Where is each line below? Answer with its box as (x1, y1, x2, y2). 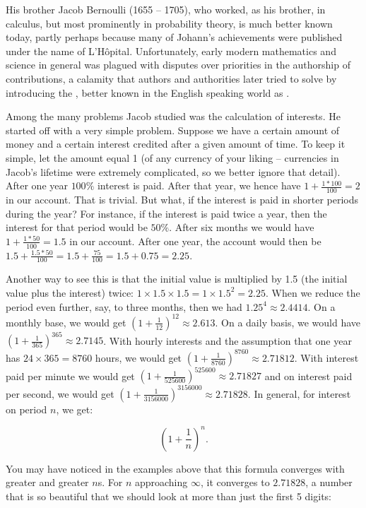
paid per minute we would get (6, 368, 135, 383)
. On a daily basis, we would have (215, 314, 360, 329)
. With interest (294, 350, 359, 365)
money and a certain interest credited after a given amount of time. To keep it (6, 136, 346, 151)
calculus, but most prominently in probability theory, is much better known (6, 16, 333, 30)
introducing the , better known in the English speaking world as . (6, 85, 290, 100)
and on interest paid (264, 368, 353, 383)
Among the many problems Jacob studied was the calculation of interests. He (6, 109, 341, 124)
